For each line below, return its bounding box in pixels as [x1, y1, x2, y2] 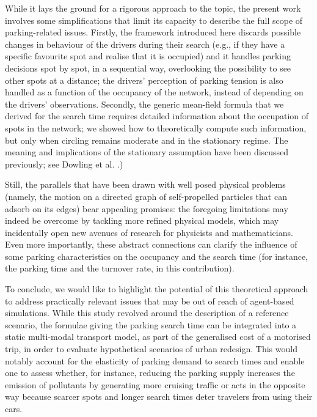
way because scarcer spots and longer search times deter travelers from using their [5, 390, 313, 403]
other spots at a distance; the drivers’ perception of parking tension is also [5, 73, 283, 86]
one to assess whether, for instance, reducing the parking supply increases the [5, 366, 295, 379]
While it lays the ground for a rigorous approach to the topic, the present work [5, 2, 301, 14]
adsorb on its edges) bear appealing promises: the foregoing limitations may [5, 202, 288, 215]
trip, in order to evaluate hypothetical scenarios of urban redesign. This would [5, 342, 297, 355]
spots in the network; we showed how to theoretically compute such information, [5, 121, 307, 134]
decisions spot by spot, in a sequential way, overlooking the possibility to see [5, 61, 291, 74]
